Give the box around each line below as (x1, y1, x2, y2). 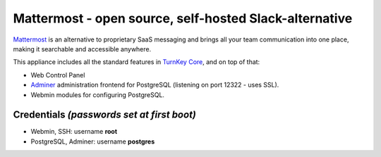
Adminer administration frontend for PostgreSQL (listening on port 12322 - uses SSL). (30, 81, 279, 89)
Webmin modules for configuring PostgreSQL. (30, 90, 165, 99)
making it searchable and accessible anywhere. (13, 44, 152, 53)
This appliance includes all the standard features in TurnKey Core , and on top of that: (13, 58, 260, 66)
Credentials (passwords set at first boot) (13, 109, 197, 121)
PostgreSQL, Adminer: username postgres (30, 137, 155, 146)
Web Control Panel (30, 70, 85, 79)
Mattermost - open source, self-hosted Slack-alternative (13, 11, 353, 26)
